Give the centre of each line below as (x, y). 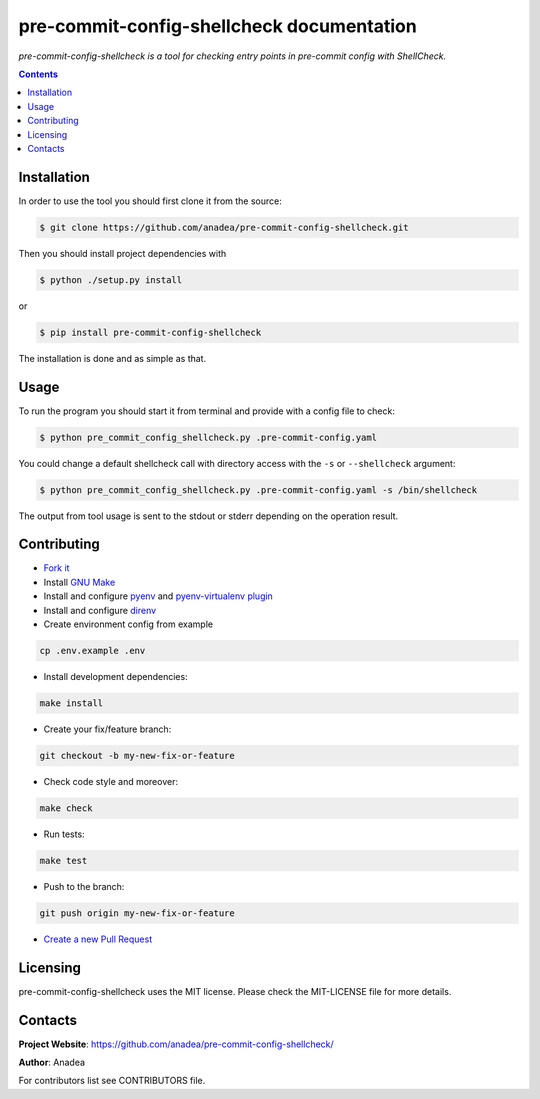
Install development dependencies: (116, 676)
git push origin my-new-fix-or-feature (137, 913)
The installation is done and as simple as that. (112, 358)
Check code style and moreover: (111, 781)
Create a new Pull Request (98, 939)
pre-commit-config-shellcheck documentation (217, 26)
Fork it (56, 568)
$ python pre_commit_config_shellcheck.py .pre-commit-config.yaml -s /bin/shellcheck (258, 489)
